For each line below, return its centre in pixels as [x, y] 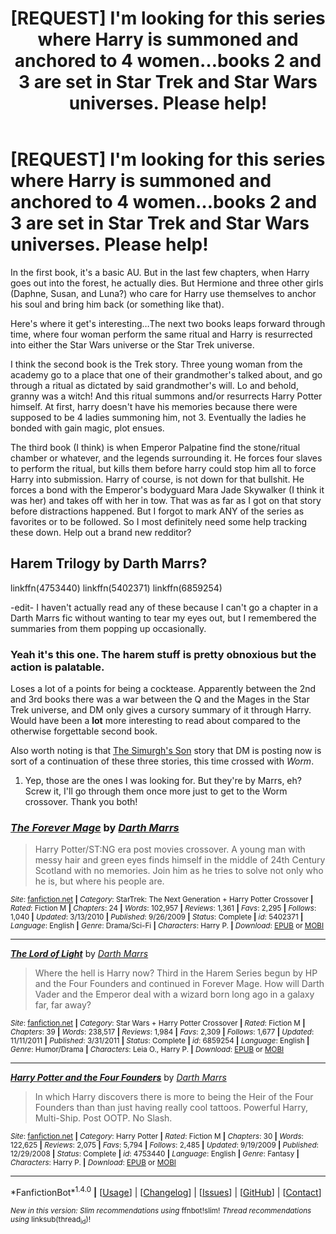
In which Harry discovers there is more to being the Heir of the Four [174, 1097]
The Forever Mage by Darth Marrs [95, 827]
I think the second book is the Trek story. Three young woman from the [156, 364]
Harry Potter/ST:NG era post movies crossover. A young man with [170, 849]
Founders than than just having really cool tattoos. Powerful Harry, [171, 1108]
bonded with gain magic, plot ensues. [87, 428]
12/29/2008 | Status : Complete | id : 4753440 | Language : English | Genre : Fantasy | [155, 1154]
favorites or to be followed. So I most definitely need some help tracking [159, 521]
